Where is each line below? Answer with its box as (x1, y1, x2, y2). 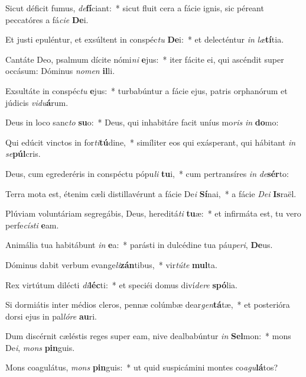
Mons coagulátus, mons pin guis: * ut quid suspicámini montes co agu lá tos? (5, 361, 278, 373)
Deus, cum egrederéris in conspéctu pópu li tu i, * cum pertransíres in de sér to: (5, 167, 289, 179)
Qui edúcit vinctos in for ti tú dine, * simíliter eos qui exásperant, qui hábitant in (5, 136, 296, 148)
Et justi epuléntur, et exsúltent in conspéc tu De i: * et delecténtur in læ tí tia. (5, 33, 284, 46)
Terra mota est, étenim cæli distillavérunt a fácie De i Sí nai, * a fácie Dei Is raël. (5, 187, 297, 199)
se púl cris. (5, 147, 41, 160)
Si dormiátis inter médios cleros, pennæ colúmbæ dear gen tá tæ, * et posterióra (5, 298, 290, 311)
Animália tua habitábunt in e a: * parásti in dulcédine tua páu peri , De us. (5, 239, 273, 251)
